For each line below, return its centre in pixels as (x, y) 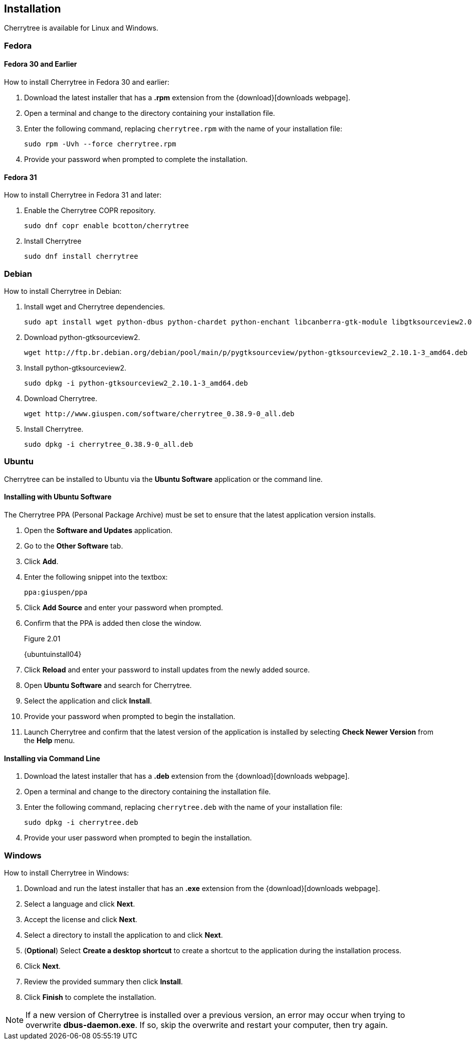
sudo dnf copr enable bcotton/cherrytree (106, 226)
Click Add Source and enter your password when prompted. (124, 607)
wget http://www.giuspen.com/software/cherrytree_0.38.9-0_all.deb (159, 413)
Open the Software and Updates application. (98, 530)
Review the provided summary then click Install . (103, 981)
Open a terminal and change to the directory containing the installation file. (148, 792)
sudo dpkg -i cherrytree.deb (81, 823)
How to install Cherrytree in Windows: (67, 873)
